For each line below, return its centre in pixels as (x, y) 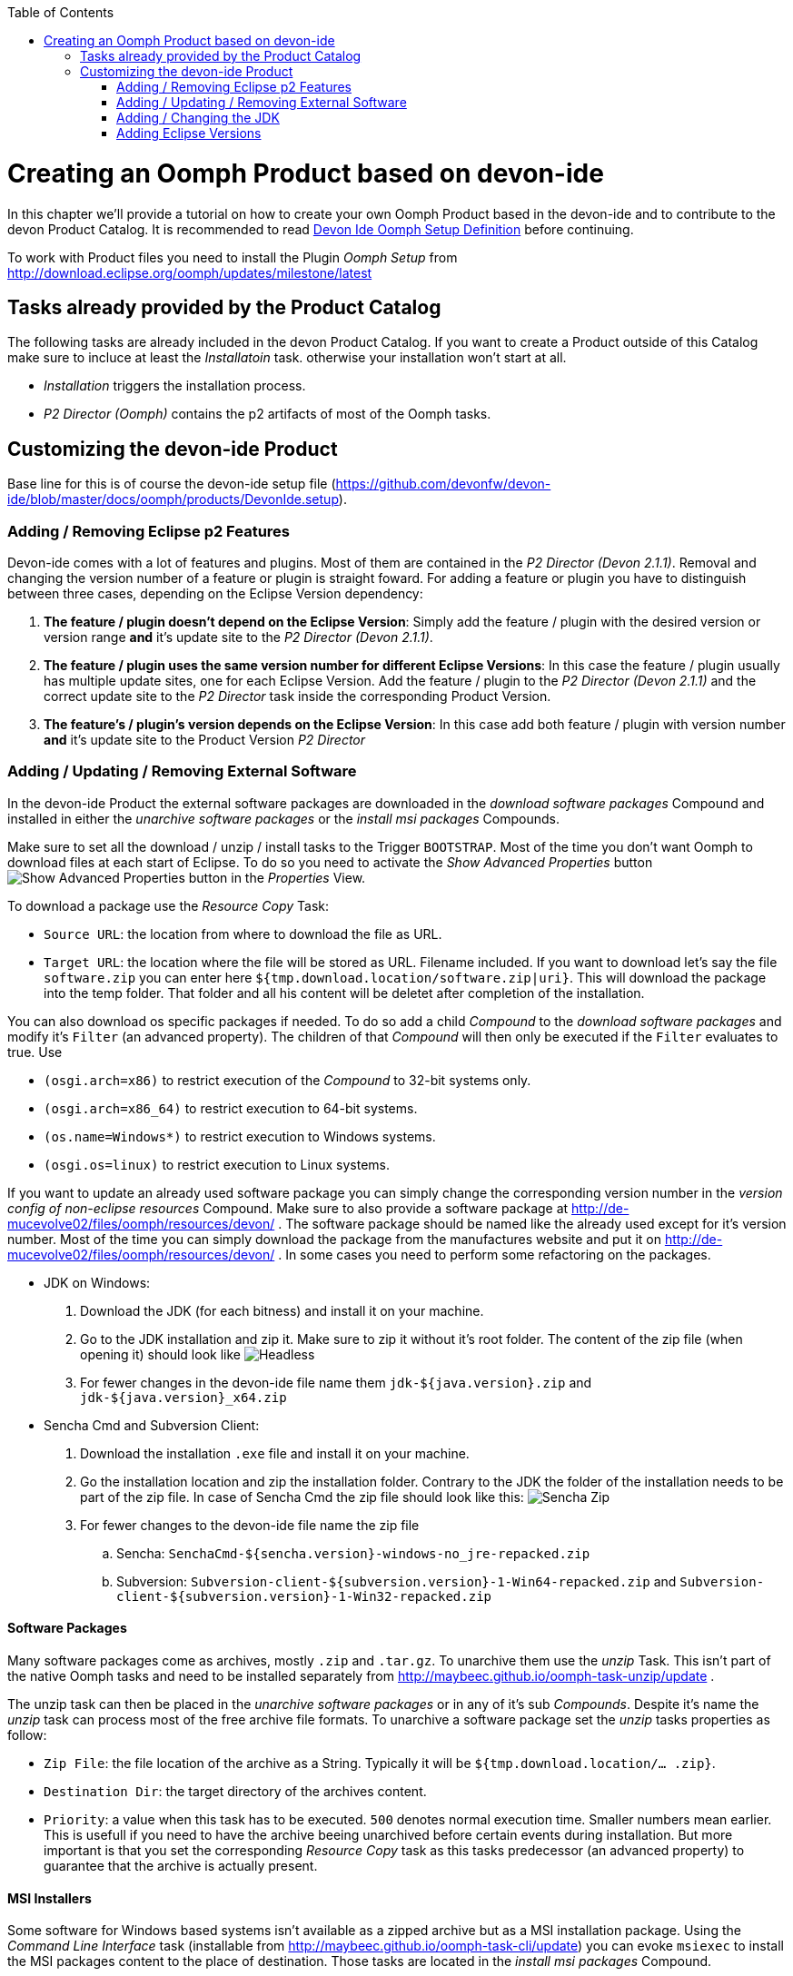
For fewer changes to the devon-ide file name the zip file (250, 1525)
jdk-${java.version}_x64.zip (183, 1397)
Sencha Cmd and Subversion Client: (152, 1425)
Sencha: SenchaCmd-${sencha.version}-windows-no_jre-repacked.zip (353, 1553)
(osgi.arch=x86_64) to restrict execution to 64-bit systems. (231, 1108)
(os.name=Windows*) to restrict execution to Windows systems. (240, 1136)
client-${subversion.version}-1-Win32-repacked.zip (304, 1596)
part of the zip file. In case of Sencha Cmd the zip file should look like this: (302, 1497)
